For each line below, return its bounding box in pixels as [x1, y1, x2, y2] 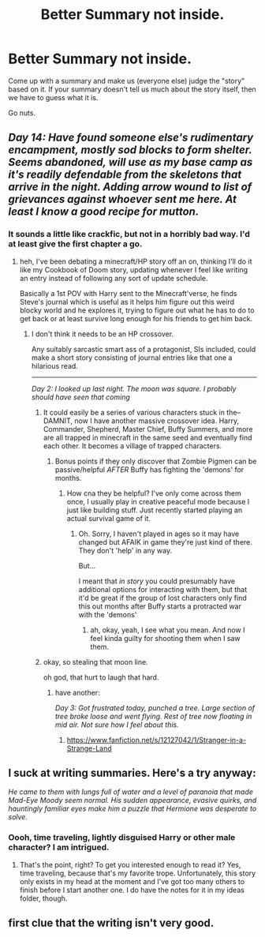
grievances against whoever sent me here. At [8, 193, 237, 206]
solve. [8, 812, 28, 822]
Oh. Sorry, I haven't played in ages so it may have [78, 529, 240, 538]
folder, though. [19, 894, 68, 903]
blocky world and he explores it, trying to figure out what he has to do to [19, 305, 255, 315]
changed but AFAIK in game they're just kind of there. [78, 537, 252, 546]
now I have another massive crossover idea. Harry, [74, 416, 239, 425]
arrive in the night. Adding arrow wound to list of [8, 180, 252, 194]
